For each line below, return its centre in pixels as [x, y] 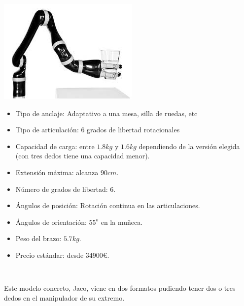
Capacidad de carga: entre [55, 146]
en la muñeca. [122, 222]
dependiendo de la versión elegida [189, 146]
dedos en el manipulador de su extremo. [64, 297]
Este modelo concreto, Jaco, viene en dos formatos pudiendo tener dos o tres [120, 288]
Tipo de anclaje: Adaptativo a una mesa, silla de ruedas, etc [106, 113]
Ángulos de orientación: [51, 222]
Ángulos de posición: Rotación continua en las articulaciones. [108, 205]
